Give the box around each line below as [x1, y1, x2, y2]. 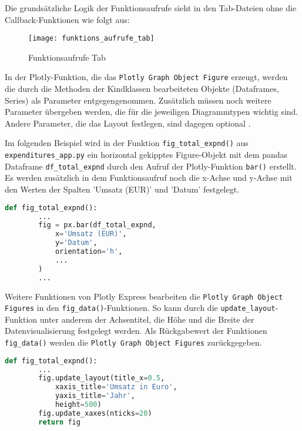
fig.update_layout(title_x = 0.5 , [38, 374, 165, 383]
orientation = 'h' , [55, 247, 123, 256]
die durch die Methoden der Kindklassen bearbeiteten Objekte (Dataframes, [5, 82, 279, 95]
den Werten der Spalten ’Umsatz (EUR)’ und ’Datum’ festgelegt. [5, 183, 240, 195]
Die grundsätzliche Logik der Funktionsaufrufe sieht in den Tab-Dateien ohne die [5, 2, 297, 14]
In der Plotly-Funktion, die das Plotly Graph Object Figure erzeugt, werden [5, 71, 288, 83]
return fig [38, 417, 80, 426]
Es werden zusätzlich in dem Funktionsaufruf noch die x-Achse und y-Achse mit [5, 171, 293, 184]
